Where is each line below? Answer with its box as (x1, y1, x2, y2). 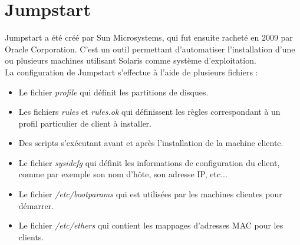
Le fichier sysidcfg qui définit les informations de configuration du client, (18, 156, 280, 168)
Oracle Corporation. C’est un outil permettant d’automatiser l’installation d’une (5, 42, 295, 55)
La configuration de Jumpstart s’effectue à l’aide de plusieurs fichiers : (5, 65, 258, 78)
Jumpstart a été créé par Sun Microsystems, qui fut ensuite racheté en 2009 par (5, 31, 293, 44)
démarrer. (18, 199, 54, 211)
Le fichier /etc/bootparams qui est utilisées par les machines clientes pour (18, 188, 282, 200)
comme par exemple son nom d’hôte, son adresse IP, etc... (18, 168, 228, 180)
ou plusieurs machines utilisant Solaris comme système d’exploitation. (5, 54, 256, 67)
